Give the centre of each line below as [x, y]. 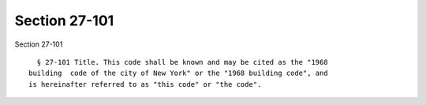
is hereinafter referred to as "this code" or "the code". [145, 84]
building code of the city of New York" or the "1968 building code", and [178, 73]
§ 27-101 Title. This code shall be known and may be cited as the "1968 [182, 62]
